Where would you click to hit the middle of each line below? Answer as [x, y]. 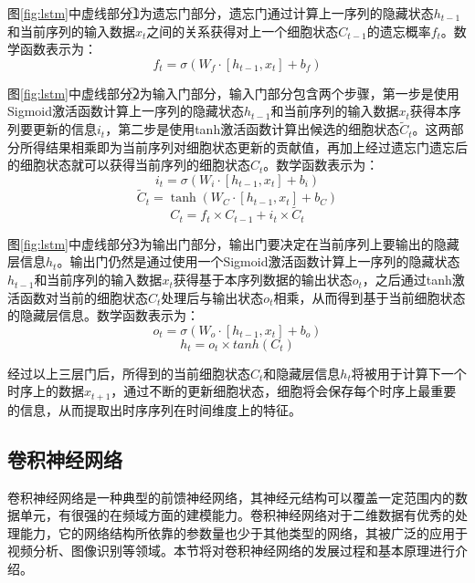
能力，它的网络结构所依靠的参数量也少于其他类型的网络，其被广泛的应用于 [243, 532]
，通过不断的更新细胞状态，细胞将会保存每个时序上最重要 [284, 391]
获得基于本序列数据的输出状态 [263, 280]
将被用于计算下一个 [409, 373]
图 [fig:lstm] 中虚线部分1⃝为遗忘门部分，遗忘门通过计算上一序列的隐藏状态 [221, 13]
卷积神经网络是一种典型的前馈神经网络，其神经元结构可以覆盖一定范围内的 [231, 497]
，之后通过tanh [407, 280]
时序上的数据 [46, 391]
